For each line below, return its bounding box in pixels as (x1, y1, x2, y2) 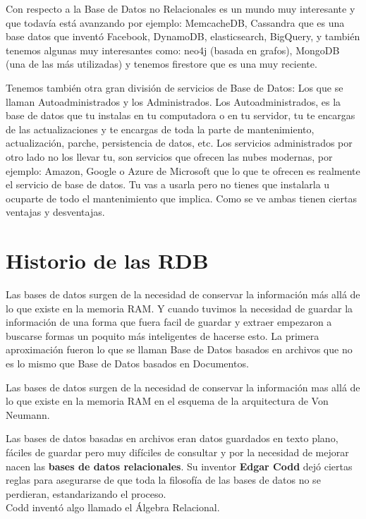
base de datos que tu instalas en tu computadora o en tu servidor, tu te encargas (6, 108, 355, 123)
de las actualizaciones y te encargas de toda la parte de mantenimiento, (6, 121, 315, 136)
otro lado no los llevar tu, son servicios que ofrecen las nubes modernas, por (6, 149, 333, 164)
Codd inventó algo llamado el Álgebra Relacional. (6, 500, 220, 515)
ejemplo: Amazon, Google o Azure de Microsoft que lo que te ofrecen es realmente (6, 163, 360, 178)
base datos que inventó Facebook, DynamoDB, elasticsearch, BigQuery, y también (6, 29, 360, 44)
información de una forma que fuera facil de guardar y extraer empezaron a (6, 315, 332, 329)
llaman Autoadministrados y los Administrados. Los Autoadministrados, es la (6, 94, 341, 109)
